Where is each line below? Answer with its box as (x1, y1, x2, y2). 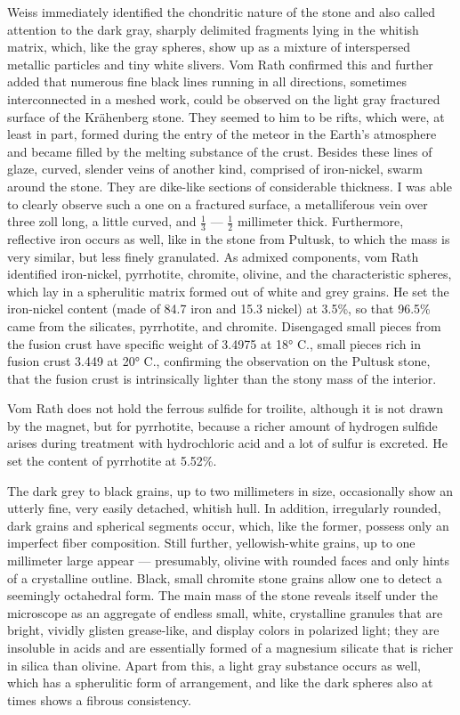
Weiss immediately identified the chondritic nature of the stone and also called (7, 3, 436, 20)
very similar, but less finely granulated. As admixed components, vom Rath (7, 247, 419, 265)
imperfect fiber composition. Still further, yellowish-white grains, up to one (7, 533, 416, 552)
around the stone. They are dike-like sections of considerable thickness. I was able (7, 176, 452, 195)
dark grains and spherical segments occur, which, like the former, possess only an (7, 516, 449, 534)
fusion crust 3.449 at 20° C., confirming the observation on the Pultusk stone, (7, 352, 431, 370)
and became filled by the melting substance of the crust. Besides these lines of (7, 142, 432, 160)
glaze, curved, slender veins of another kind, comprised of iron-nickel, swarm (7, 159, 423, 178)
